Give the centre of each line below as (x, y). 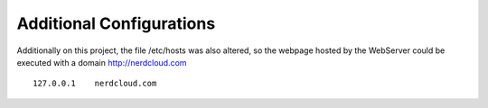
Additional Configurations (116, 23)
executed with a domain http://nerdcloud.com (102, 62)
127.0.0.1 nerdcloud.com (95, 84)
